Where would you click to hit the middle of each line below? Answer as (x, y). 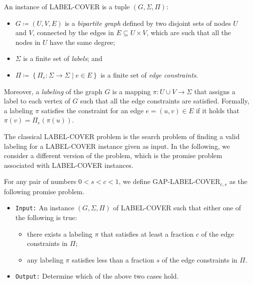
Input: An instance (45, 208)
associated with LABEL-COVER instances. (69, 165)
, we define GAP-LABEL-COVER (169, 181)
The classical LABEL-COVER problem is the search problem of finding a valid (122, 136)
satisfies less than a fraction (113, 259)
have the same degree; (82, 42)
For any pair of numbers (40, 181)
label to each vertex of (37, 101)
